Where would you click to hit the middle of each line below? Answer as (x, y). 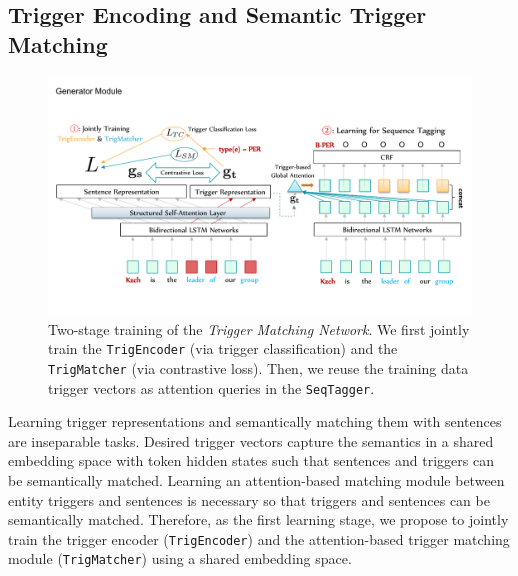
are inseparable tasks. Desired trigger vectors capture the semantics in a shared (251, 440)
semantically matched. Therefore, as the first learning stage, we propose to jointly (258, 519)
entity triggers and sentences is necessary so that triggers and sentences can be (249, 499)
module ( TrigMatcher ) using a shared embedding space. (180, 558)
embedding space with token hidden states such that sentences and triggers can (251, 460)
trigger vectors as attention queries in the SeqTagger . (211, 387)
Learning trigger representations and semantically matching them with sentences (255, 421)
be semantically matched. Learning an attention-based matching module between (256, 480)
